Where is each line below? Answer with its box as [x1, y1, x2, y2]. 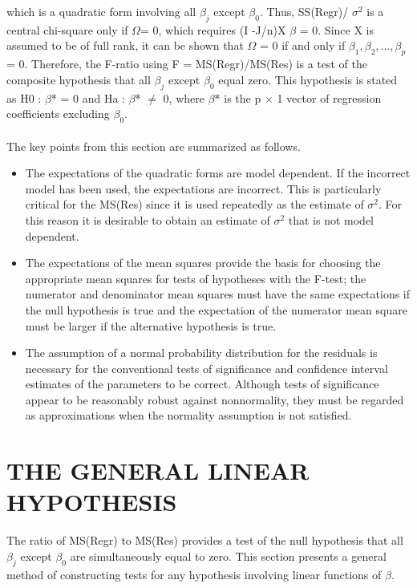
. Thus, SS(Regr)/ [259, 3, 349, 19]
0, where [163, 89, 204, 106]
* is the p [214, 89, 261, 106]
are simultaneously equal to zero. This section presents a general [70, 547, 387, 564]
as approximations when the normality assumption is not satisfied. [25, 407, 352, 424]
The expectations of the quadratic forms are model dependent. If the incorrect [25, 164, 411, 181]
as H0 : [6, 89, 42, 106]
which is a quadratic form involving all [6, 3, 196, 19]
